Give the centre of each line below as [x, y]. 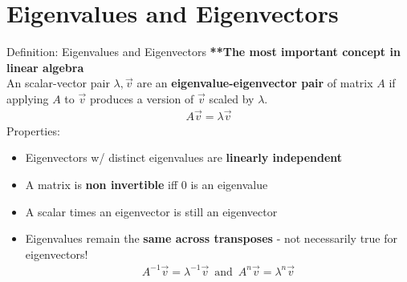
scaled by [232, 98]
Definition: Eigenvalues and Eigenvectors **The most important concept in [203, 52]
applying [28, 98]
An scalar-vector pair [58, 83]
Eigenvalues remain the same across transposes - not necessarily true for [212, 238]
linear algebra [45, 67]
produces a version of [142, 98]
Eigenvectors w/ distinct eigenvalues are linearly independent [184, 157]
